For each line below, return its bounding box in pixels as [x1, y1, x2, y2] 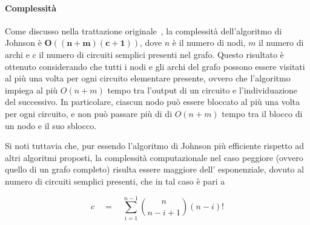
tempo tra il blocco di [222, 107, 303, 119]
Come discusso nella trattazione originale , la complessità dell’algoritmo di [5, 24, 282, 37]
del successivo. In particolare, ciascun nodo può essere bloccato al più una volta [5, 95, 300, 108]
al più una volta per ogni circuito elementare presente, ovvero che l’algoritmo [5, 72, 291, 84]
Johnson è [5, 36, 42, 49]
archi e [5, 48, 30, 60]
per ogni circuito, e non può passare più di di [5, 107, 173, 119]
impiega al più [5, 83, 58, 96]
